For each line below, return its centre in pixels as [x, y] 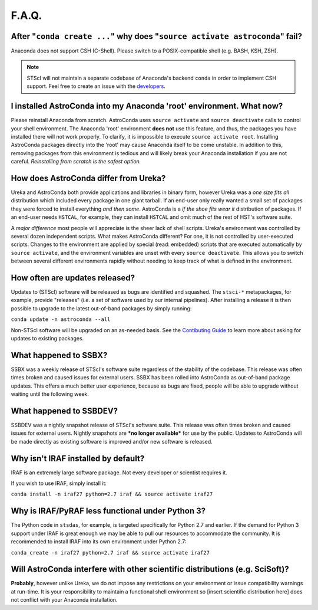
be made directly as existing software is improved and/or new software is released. [112, 441]
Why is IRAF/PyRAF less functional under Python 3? [108, 511]
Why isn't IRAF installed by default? [78, 458]
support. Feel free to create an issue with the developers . [96, 86]
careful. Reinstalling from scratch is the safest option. [76, 162]
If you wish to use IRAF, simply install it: [59, 483]
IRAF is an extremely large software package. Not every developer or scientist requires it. [119, 473]
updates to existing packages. [47, 338]
